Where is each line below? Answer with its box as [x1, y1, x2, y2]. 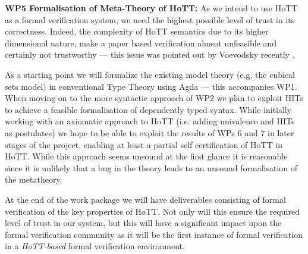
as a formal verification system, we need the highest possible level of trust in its [5, 13, 295, 26]
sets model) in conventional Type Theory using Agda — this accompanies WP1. [5, 80, 297, 92]
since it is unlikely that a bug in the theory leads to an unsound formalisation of [5, 161, 298, 174]
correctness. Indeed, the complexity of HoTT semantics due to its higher [5, 25, 269, 37]
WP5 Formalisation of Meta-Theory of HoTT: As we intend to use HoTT [5, 2, 298, 14]
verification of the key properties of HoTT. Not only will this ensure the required [5, 205, 300, 217]
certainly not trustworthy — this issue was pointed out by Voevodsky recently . [5, 48, 295, 61]
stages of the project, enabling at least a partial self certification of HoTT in [5, 138, 283, 150]
